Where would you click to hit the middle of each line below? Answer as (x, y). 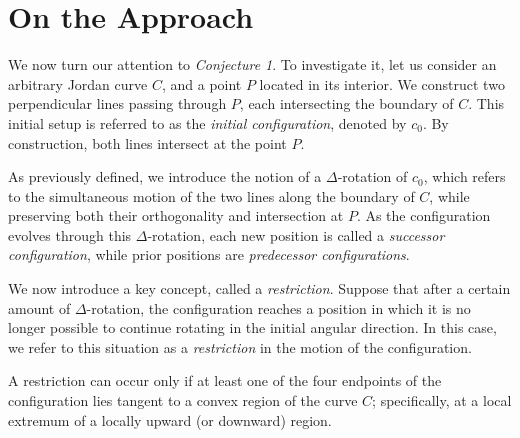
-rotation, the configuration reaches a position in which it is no (278, 307)
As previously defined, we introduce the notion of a (165, 176)
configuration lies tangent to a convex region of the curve (183, 400)
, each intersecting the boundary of (346, 103)
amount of (39, 307)
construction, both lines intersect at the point (147, 142)
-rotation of (372, 176)
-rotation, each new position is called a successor (296, 234)
